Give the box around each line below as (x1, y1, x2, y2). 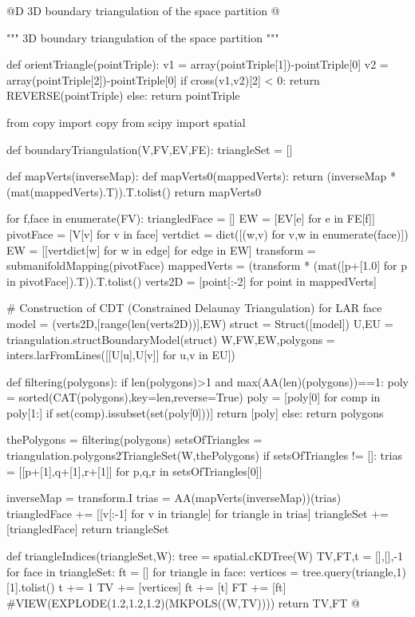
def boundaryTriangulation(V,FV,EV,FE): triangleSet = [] (6, 140, 293, 157)
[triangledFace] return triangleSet (6, 520, 169, 537)
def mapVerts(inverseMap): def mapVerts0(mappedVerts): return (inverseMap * (6, 168, 396, 184)
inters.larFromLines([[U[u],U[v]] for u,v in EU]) (6, 346, 235, 363)
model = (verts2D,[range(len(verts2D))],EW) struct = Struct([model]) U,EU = (6, 314, 393, 331)
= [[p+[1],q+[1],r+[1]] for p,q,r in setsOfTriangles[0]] (6, 462, 263, 479)
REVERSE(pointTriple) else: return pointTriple (6, 87, 240, 104)
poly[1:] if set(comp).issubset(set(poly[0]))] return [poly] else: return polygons (6, 404, 384, 421)
